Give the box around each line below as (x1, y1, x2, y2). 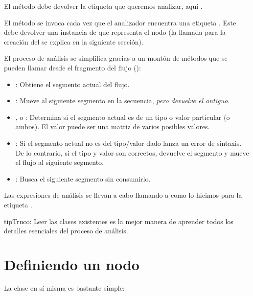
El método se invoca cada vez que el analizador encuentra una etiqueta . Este (4, 17, 236, 27)
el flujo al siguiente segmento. (15, 157, 104, 167)
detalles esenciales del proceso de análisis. (4, 226, 128, 236)
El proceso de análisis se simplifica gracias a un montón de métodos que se (4, 53, 228, 63)
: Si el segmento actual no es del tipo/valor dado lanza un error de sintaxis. (15, 137, 242, 148)
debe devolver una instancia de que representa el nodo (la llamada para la (4, 27, 226, 37)
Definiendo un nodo (4, 254, 139, 274)
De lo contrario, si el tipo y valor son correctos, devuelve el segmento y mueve (15, 147, 249, 158)
